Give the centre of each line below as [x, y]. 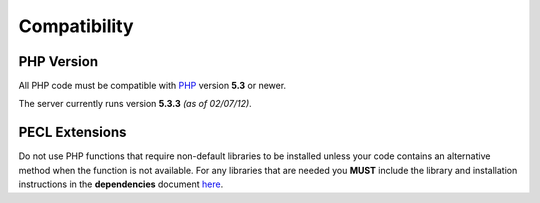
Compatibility [76, 26]
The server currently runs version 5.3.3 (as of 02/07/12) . [135, 104]
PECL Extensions [72, 132]
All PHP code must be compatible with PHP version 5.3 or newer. [152, 86]
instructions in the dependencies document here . [121, 184]
